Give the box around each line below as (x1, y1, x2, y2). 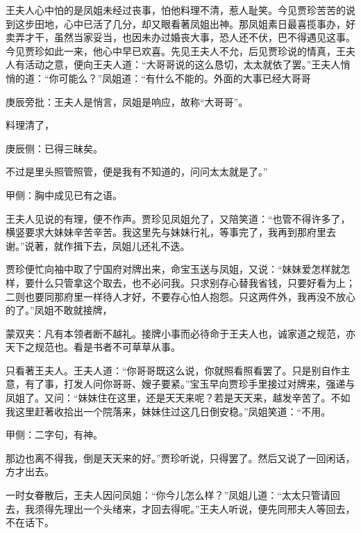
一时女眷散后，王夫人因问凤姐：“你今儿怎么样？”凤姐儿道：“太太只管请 (6, 488, 330, 502)
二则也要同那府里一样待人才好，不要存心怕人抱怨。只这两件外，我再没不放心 (6, 289, 355, 303)
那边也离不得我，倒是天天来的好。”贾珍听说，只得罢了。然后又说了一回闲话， (6, 450, 355, 465)
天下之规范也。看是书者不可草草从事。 (6, 340, 180, 354)
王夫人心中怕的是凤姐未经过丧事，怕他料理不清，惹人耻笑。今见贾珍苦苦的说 (6, 3, 355, 17)
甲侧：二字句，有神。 (6, 427, 103, 442)
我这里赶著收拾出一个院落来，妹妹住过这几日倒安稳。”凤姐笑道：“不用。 (6, 404, 331, 418)
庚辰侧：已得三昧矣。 (6, 141, 103, 155)
